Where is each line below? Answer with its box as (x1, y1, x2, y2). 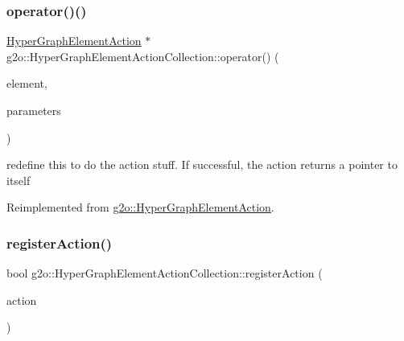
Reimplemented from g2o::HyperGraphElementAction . (6, 199, 274, 216)
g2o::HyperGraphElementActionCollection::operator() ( (6, 47, 279, 64)
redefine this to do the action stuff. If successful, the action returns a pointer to (6, 156, 398, 173)
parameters (6, 102, 61, 118)
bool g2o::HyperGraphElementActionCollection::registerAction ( (6, 265, 323, 281)
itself (6, 171, 31, 188)
